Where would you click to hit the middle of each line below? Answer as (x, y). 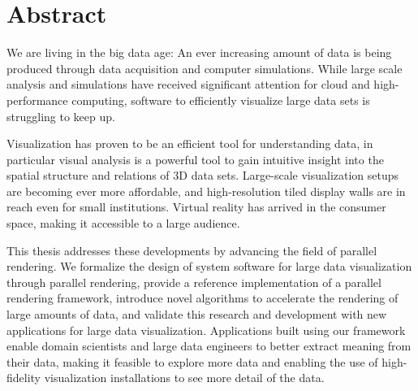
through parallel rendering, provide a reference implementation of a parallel (194, 282)
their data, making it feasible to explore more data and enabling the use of (192, 361)
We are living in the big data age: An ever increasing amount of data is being (199, 52)
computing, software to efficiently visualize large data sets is (221, 100)
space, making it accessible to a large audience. (123, 223)
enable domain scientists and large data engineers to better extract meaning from (209, 346)
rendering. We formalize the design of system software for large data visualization (209, 266)
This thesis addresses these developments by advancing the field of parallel (192, 250)
